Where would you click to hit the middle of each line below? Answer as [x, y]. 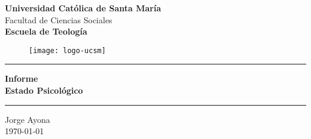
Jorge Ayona [28, 119]
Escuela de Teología [46, 31]
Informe [22, 78]
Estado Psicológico [44, 90]
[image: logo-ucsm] [67, 50]
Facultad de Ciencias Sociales [59, 19]
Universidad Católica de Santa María [83, 8]
